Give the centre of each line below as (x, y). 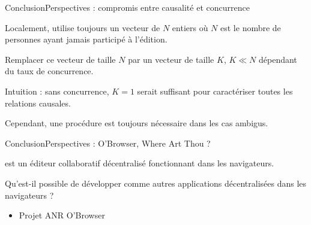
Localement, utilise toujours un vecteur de (83, 27)
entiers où (190, 27)
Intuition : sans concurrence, (57, 91)
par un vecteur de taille (171, 59)
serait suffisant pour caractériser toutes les (215, 91)
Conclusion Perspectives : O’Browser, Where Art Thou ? (108, 143)
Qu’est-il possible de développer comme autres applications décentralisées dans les (156, 183)
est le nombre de (251, 27)
